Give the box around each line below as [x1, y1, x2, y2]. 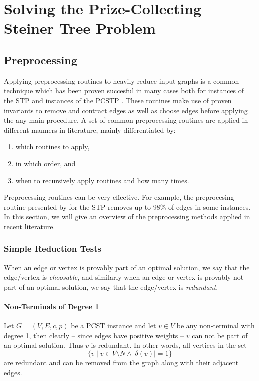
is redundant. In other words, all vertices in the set [91, 340, 247, 350]
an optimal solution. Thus [4, 340, 83, 350]
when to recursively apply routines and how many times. [15, 175, 189, 185]
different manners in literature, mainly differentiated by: [4, 124, 176, 135]
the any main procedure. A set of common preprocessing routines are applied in [4, 115, 248, 125]
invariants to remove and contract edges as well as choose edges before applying [4, 105, 248, 115]
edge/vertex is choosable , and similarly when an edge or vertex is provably [4, 272, 231, 282]
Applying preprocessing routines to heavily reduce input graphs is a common [4, 75, 239, 86]
